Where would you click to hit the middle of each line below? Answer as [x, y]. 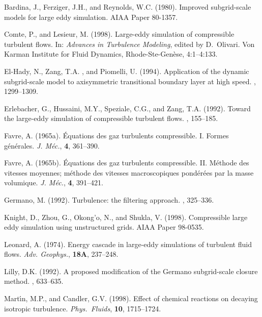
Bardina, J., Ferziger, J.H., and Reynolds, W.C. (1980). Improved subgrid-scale [128, 7]
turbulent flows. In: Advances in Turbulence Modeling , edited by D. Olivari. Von [129, 44]
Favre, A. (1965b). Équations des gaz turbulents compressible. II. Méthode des [127, 163]
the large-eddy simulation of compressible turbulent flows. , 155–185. [111, 118]
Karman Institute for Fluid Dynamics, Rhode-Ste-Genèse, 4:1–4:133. [111, 54]
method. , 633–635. [34, 281]
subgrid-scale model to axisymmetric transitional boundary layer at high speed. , [130, 81]
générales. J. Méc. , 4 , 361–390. [52, 145]
